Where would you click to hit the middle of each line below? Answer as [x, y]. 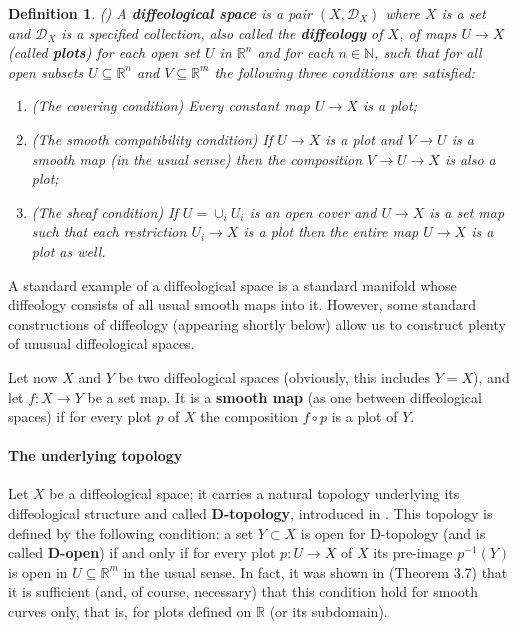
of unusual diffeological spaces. [101, 343]
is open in [38, 571]
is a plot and [364, 138]
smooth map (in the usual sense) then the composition [197, 158]
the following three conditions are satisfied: [344, 71]
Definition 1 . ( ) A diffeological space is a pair [160, 13]
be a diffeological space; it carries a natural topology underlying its [254, 493]
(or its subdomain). [328, 611]
